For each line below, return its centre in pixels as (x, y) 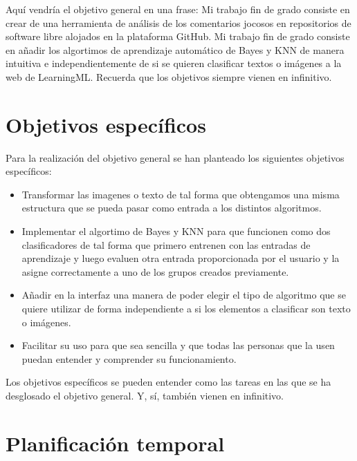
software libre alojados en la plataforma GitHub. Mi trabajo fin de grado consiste (178, 36)
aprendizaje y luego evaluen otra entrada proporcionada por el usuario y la (181, 258)
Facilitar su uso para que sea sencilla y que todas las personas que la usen (178, 345)
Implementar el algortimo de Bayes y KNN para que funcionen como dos (176, 231)
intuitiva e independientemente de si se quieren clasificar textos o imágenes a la (174, 63)
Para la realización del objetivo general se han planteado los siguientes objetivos (175, 157)
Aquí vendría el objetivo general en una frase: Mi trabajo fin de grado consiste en (178, 9)
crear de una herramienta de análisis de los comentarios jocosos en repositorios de (178, 22)
